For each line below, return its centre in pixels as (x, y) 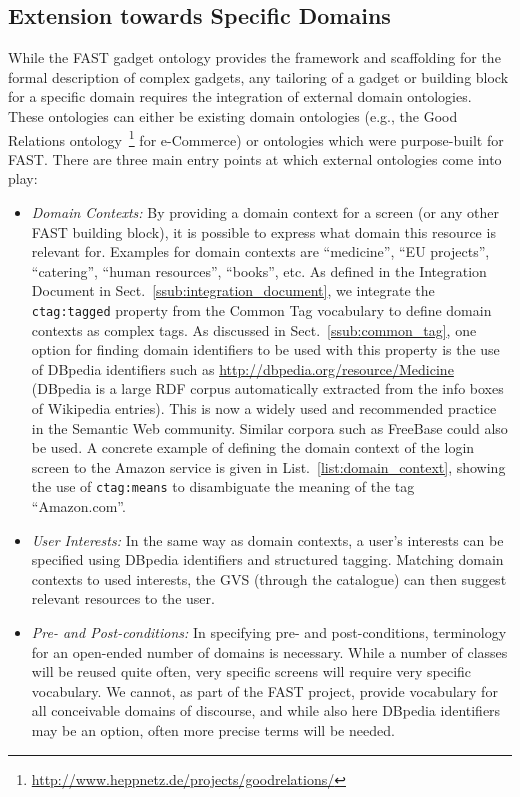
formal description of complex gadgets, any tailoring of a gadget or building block (258, 76)
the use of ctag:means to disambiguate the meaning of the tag (223, 486)
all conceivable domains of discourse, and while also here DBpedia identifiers (266, 710)
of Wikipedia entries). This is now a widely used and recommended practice (264, 408)
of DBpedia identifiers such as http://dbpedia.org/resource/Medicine (242, 368)
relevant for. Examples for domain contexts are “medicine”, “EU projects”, (260, 251)
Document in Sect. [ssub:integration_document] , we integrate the (233, 290)
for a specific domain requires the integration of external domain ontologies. (240, 96)
